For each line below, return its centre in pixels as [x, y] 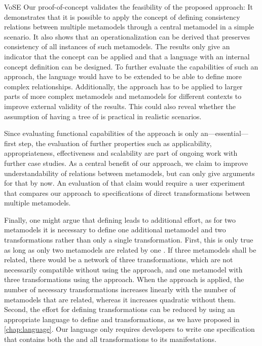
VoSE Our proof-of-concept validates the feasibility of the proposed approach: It [129, 7]
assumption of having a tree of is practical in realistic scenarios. [103, 116]
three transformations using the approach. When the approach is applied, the [124, 279]
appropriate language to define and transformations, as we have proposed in [122, 319]
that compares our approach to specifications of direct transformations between [127, 193]
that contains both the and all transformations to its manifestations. [110, 339]
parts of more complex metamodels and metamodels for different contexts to [123, 96]
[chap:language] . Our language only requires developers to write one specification [129, 329]
